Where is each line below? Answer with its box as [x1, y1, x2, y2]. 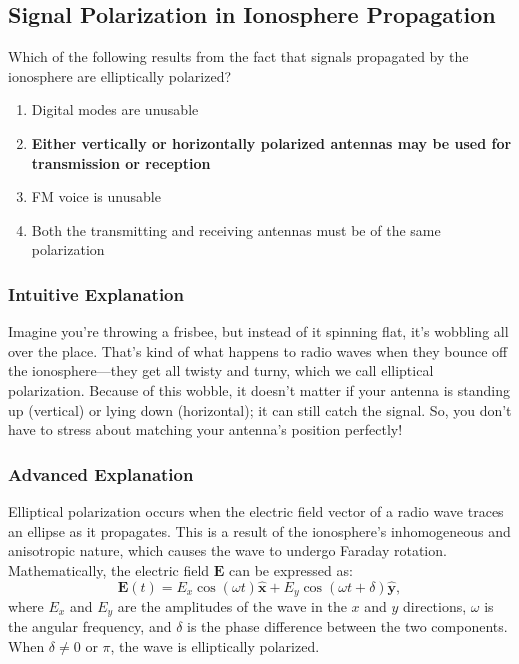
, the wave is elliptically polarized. [110, 636, 320, 657]
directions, [403, 596, 467, 616]
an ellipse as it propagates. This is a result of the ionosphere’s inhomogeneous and [8, 520, 511, 541]
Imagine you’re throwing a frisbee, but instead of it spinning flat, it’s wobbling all [8, 321, 509, 342]
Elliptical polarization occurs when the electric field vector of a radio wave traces [8, 500, 504, 521]
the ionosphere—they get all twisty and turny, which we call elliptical [8, 360, 434, 381]
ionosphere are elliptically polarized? [8, 65, 232, 86]
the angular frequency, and [8, 616, 172, 637]
